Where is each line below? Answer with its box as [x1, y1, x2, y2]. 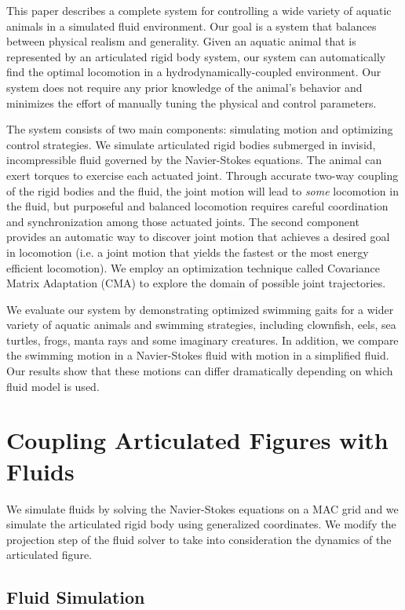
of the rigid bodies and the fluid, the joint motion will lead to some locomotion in [6, 182, 399, 199]
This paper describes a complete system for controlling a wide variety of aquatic [6, 2, 392, 18]
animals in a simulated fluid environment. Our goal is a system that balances [6, 17, 377, 34]
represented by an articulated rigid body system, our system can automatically [6, 48, 386, 64]
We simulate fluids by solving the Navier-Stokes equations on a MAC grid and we [6, 500, 399, 517]
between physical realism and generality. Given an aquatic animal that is [6, 33, 356, 49]
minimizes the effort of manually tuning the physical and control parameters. [6, 94, 377, 111]
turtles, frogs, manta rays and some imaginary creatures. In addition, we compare [6, 331, 399, 348]
